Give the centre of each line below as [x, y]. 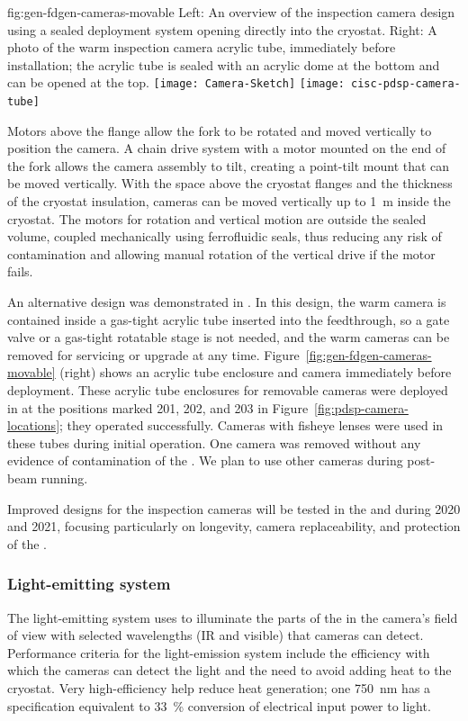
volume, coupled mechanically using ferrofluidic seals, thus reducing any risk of [225, 236]
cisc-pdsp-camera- [406, 84]
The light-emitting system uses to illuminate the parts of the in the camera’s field [233, 617]
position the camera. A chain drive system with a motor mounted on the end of [227, 148]
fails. [20, 271]
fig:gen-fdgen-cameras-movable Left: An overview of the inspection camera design [231, 12]
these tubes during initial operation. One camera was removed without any [214, 442]
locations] [34, 425]
